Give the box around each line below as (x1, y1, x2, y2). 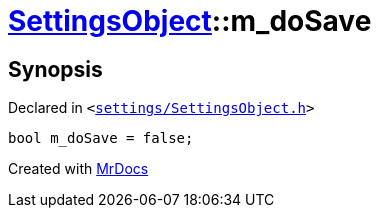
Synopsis (8, 56, 103, 82)
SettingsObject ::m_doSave (8, 4, 372, 38)
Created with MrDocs (8, 160, 149, 178)
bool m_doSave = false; (8, 130, 194, 147)
